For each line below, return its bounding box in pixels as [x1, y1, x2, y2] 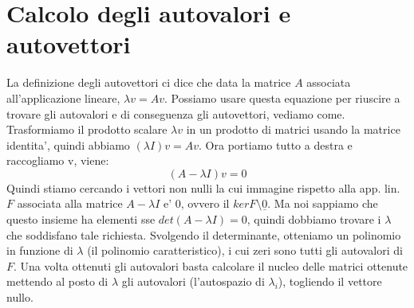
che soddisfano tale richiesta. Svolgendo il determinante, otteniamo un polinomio [6, 226, 401, 243]
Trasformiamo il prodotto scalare [6, 121, 168, 138]
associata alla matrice [17, 195, 123, 212]
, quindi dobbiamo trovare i [246, 211, 381, 228]
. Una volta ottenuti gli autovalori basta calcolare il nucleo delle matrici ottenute [14, 257, 408, 274]
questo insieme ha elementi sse [6, 211, 156, 228]
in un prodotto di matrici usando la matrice [186, 121, 400, 138]
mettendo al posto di [6, 273, 108, 290]
